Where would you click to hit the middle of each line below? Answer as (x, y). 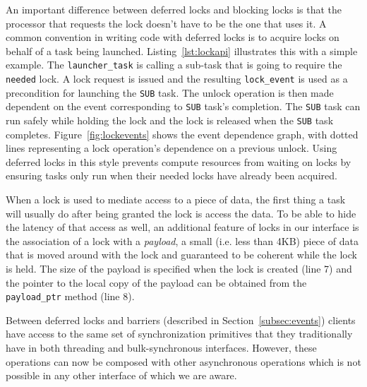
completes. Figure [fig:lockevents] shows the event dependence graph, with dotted (182, 134)
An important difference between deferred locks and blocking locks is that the (174, 9)
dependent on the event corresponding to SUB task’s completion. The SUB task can (183, 106)
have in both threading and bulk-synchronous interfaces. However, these (161, 348)
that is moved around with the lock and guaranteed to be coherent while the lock (181, 255)
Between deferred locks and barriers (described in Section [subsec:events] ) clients (181, 320)
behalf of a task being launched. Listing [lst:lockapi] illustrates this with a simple (182, 50)
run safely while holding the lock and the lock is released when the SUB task (170, 120)
